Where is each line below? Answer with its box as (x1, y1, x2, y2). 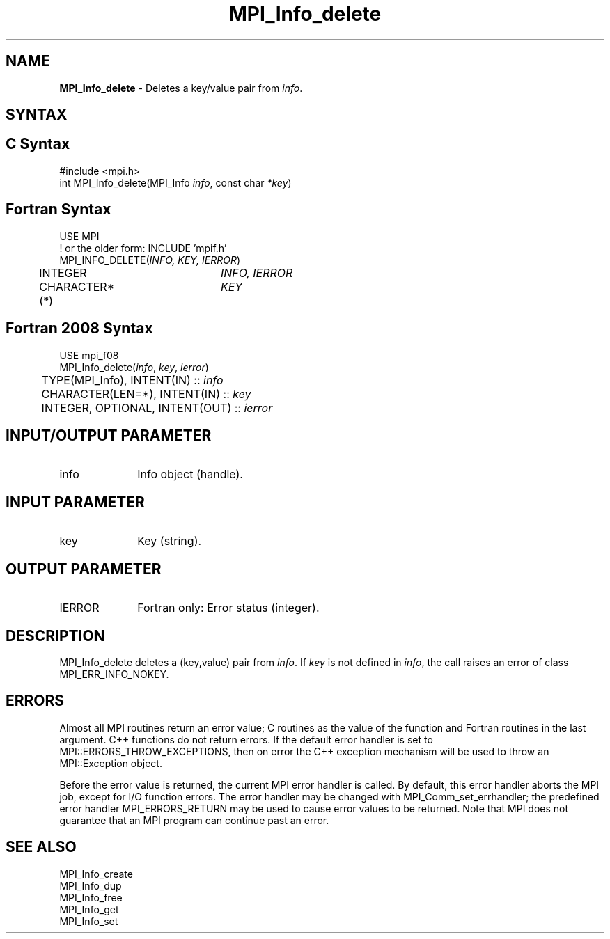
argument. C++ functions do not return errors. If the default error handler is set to (59, 733, 433, 745)
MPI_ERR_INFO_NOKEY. (59, 668, 169, 680)
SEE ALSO (6, 838, 77, 856)
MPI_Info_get (59, 903, 119, 915)
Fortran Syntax (6, 200, 111, 219)
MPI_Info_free (59, 891, 123, 904)
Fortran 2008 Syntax (6, 319, 153, 338)
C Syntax (6, 135, 70, 153)
